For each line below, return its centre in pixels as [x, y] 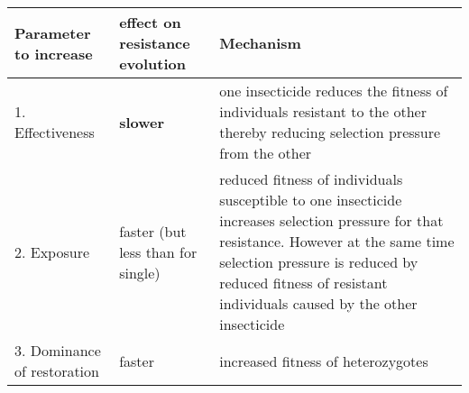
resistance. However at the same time [337, 241]
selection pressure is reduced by [319, 262]
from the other [266, 153]
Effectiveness [55, 132]
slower [142, 122]
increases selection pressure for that [331, 220]
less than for [158, 251]
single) [140, 272]
